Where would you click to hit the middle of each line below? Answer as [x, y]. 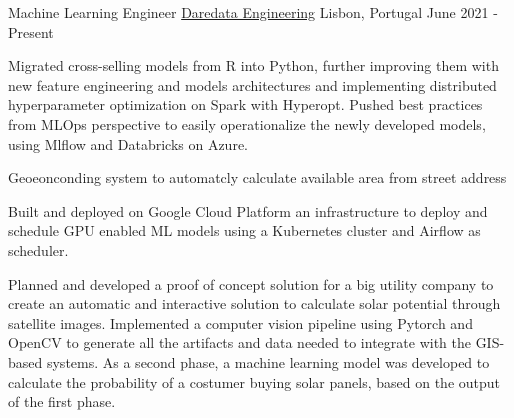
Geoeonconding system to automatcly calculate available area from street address [257, 177]
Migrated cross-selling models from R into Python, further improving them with [253, 65]
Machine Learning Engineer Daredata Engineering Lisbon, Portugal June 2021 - [253, 12]
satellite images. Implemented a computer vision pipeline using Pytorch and [240, 322]
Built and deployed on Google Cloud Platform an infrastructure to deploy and [248, 210]
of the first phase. [62, 401]
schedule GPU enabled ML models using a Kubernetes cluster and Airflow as [244, 230]
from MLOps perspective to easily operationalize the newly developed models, [247, 123]
